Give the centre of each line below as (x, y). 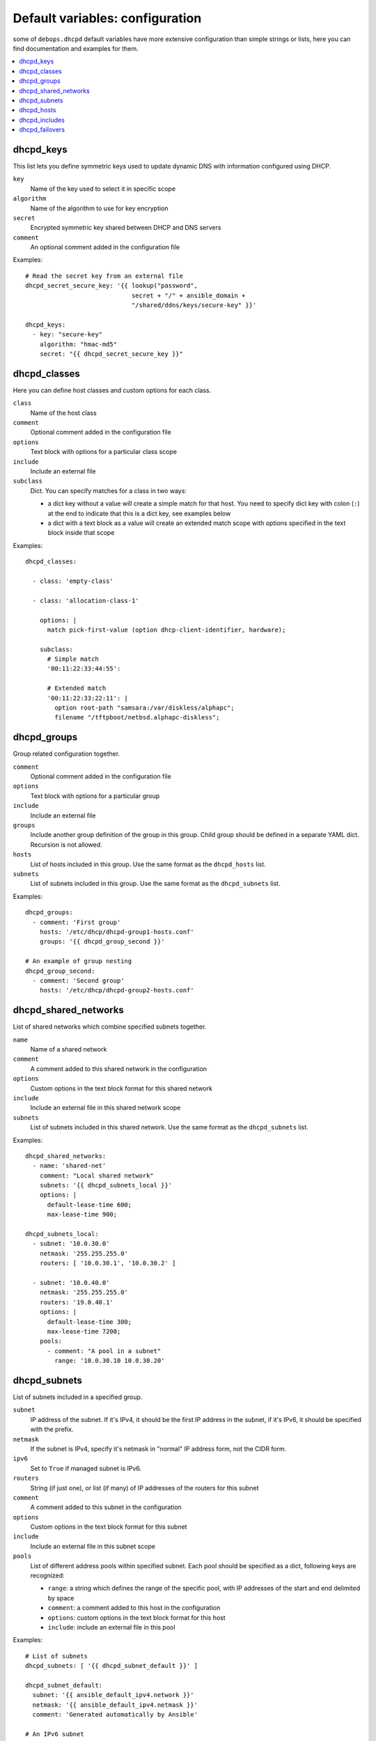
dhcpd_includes (42, 120)
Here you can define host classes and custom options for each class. (112, 390)
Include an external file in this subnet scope (93, 1546)
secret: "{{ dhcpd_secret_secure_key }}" (111, 354)
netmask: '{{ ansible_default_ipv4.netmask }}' (115, 1705)
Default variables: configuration (107, 18)
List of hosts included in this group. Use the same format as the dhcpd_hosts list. (148, 864)
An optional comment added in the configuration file (105, 247)
